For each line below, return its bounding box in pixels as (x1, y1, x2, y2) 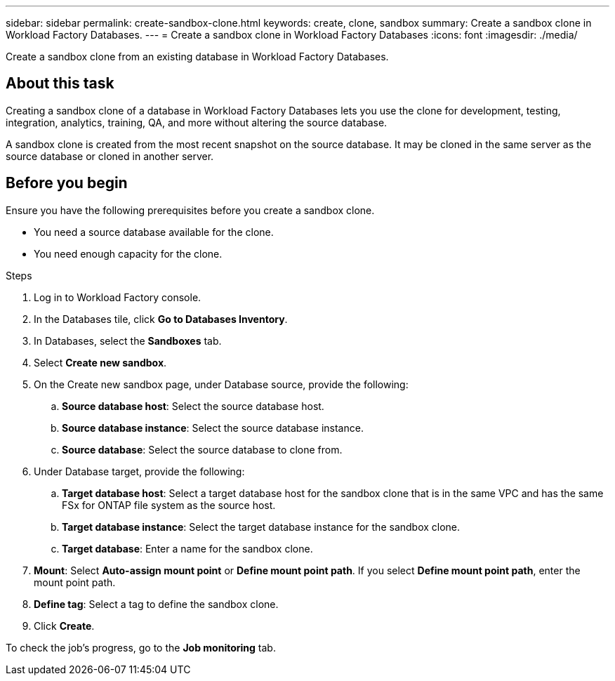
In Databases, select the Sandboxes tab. (34, 334, 222, 347)
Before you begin (6, 174, 128, 192)
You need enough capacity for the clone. (34, 247, 223, 260)
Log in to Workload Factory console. (34, 291, 201, 303)
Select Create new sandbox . (34, 356, 167, 369)
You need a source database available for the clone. (34, 225, 274, 238)
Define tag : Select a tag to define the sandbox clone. (34, 597, 279, 610)
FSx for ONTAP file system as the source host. (62, 498, 276, 511)
